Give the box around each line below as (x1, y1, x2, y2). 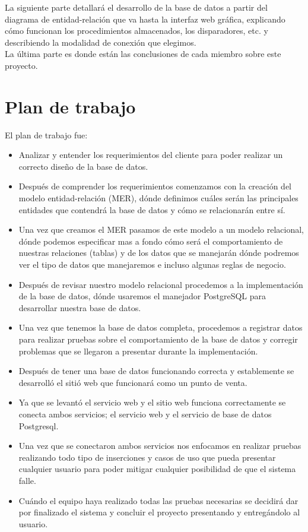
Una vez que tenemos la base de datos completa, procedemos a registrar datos (18, 321, 303, 334)
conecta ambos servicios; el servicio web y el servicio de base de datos (18, 407, 272, 420)
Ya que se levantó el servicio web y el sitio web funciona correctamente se (18, 396, 286, 408)
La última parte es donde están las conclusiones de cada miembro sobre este (5, 47, 281, 60)
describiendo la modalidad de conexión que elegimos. (5, 36, 196, 48)
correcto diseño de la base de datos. (18, 160, 148, 172)
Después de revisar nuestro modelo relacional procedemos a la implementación (18, 278, 303, 290)
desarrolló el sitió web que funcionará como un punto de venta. (18, 376, 247, 388)
